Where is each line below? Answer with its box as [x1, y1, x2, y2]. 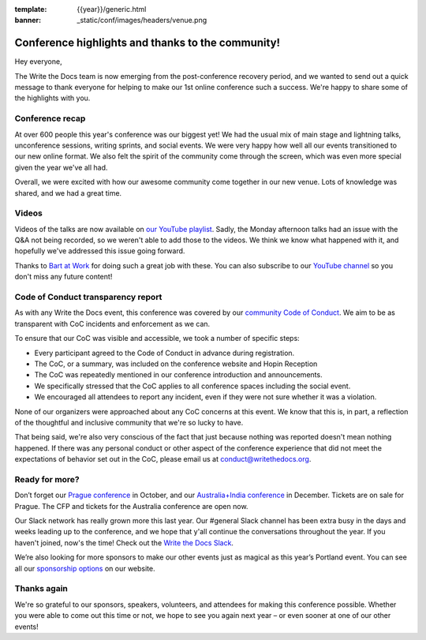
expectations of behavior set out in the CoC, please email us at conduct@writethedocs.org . [14, 455, 312, 464]
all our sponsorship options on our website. [14, 563, 155, 573]
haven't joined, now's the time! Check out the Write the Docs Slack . [14, 537, 234, 548]
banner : [14, 16, 42, 25]
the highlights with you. [14, 93, 91, 103]
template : [14, 5, 47, 13]
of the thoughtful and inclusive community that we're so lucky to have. [14, 417, 244, 427]
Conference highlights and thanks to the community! [14, 36, 280, 50]
